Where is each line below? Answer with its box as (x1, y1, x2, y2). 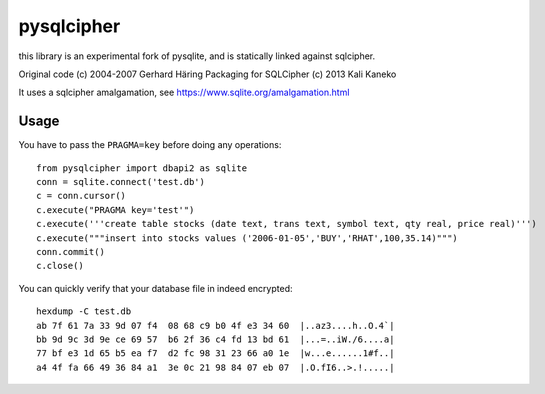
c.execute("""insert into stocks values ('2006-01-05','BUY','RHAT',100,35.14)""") (36, 232, 459, 244)
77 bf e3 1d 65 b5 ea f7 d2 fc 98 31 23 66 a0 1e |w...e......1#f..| (36, 348, 395, 359)
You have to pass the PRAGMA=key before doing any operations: (18, 139, 282, 151)
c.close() (36, 260, 84, 272)
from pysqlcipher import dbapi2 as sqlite (36, 162, 248, 174)
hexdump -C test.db (36, 306, 132, 317)
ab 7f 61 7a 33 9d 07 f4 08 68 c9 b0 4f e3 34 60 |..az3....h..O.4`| (36, 320, 395, 331)
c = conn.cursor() (36, 190, 127, 202)
